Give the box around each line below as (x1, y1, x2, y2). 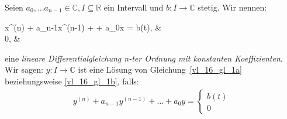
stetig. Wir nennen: (198, 1, 267, 13)
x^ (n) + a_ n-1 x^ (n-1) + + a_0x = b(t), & (5, 21, 162, 33)
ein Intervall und (103, 1, 164, 13)
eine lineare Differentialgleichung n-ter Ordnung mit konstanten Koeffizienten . (5, 52, 283, 64)
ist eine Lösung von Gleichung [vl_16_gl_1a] (78, 63, 243, 76)
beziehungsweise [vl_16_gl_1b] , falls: (5, 74, 139, 87)
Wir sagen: (5, 63, 43, 76)
